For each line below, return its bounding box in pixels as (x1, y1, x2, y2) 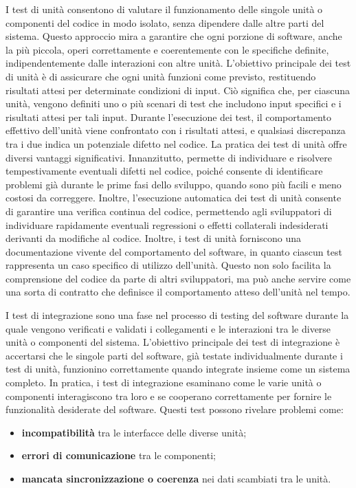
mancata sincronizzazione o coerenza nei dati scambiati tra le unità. (21, 472, 331, 485)
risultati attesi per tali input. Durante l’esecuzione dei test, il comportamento (5, 109, 331, 124)
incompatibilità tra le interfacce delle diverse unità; (21, 425, 247, 439)
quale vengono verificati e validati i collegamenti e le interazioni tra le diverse (5, 321, 331, 335)
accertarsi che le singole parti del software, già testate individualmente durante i (5, 348, 343, 362)
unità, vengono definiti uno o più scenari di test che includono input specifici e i (5, 96, 342, 111)
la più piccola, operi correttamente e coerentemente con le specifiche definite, (5, 42, 329, 56)
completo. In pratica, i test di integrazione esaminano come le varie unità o (5, 375, 322, 390)
